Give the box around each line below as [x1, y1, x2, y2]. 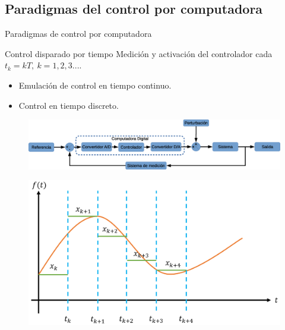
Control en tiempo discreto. [18, 99, 119, 111]
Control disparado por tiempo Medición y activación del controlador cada [5, 47, 273, 59]
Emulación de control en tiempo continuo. [18, 78, 172, 91]
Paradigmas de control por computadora [5, 27, 152, 40]
